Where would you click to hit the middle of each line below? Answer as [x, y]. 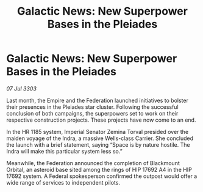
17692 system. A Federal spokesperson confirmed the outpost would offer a [102, 176]
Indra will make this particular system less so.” [65, 151]
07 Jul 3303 [21, 88]
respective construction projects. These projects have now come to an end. [101, 120]
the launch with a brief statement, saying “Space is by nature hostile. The [98, 144]
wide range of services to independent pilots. [63, 182]
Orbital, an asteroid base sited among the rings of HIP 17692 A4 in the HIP [99, 169]
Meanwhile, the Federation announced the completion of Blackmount [93, 163]
